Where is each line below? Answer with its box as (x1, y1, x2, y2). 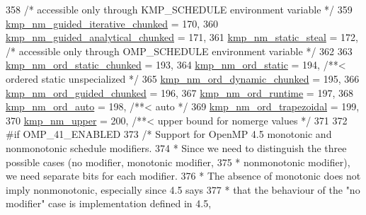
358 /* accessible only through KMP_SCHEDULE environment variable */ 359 (6, 2, 353, 16)
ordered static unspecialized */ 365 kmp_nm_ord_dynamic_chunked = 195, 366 (6, 71, 360, 86)
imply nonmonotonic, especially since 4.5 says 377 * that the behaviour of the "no (6, 182, 360, 197)
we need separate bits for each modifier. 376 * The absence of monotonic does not (6, 168, 361, 183)
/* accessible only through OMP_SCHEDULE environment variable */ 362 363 (6, 43, 353, 58)
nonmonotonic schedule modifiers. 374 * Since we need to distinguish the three (6, 140, 347, 155)
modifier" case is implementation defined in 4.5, (6, 196, 212, 211)
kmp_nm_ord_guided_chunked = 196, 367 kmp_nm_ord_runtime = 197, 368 (6, 85, 353, 100)
